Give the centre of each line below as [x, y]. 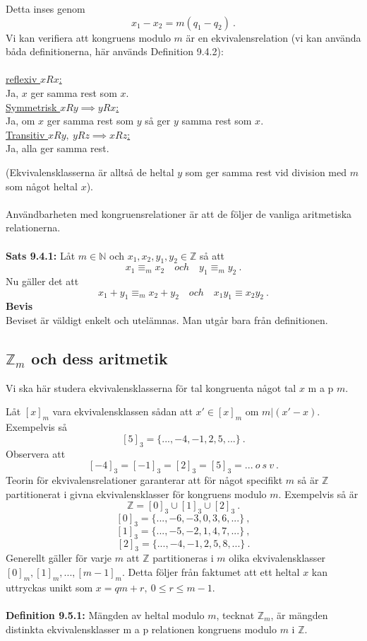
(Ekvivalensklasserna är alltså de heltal [90, 172]
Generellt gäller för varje [59, 558]
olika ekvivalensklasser [277, 558]
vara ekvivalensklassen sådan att [122, 411]
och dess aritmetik [100, 358]
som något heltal [42, 186]
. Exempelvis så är [318, 493]
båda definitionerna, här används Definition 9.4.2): [115, 51]
